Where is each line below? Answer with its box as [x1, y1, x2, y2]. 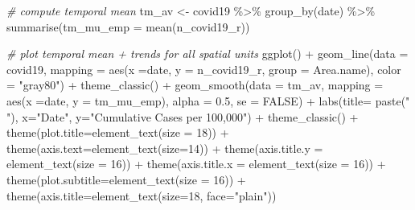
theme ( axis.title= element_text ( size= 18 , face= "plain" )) [6, 187, 277, 204]
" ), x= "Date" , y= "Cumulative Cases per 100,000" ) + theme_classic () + [6, 108, 359, 125]
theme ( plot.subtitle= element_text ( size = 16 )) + [6, 171, 246, 187]
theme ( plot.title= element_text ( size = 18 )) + [6, 124, 229, 141]
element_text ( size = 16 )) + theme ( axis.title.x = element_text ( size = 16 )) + [6, 155, 386, 172]
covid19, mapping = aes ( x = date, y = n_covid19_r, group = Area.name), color [6, 60, 401, 77]
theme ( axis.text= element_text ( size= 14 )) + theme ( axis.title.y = [6, 139, 323, 156]
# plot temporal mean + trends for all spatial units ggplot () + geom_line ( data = [6, 45, 409, 62]
